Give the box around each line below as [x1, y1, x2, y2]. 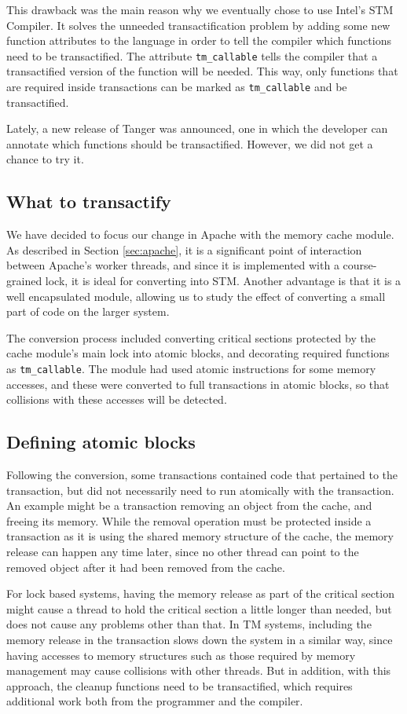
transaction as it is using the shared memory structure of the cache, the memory [6, 528, 394, 544]
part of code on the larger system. [6, 303, 170, 320]
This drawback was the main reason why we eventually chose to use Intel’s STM [6, 2, 394, 17]
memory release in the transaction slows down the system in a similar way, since [6, 632, 393, 647]
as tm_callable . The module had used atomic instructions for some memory [6, 361, 376, 377]
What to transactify [6, 189, 171, 214]
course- [343, 257, 377, 273]
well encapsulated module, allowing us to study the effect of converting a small [6, 287, 386, 304]
